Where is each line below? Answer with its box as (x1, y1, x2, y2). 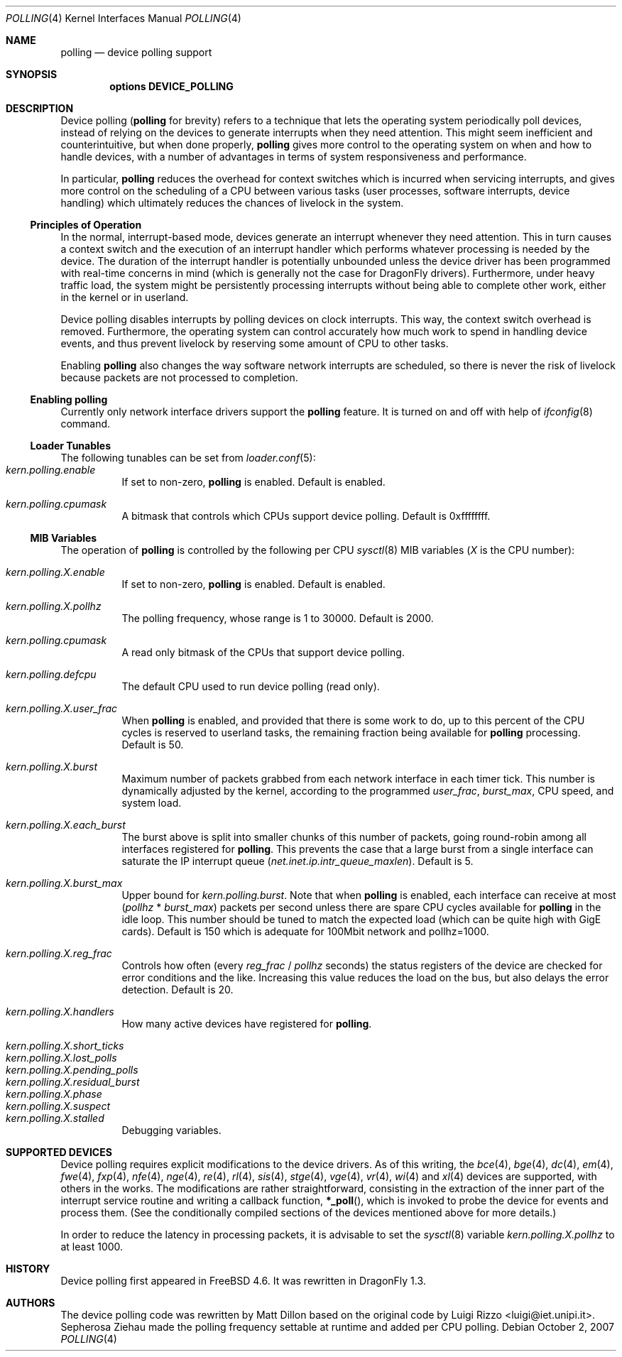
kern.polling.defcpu (6, 668, 97, 680)
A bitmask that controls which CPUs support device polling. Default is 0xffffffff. (121, 510, 491, 522)
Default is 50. (121, 739, 184, 751)
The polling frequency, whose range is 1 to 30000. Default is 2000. (121, 612, 434, 624)
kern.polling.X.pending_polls (6, 1064, 138, 1076)
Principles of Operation (30, 219, 142, 231)
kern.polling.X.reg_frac (6, 947, 112, 959)
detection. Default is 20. (121, 983, 234, 996)
